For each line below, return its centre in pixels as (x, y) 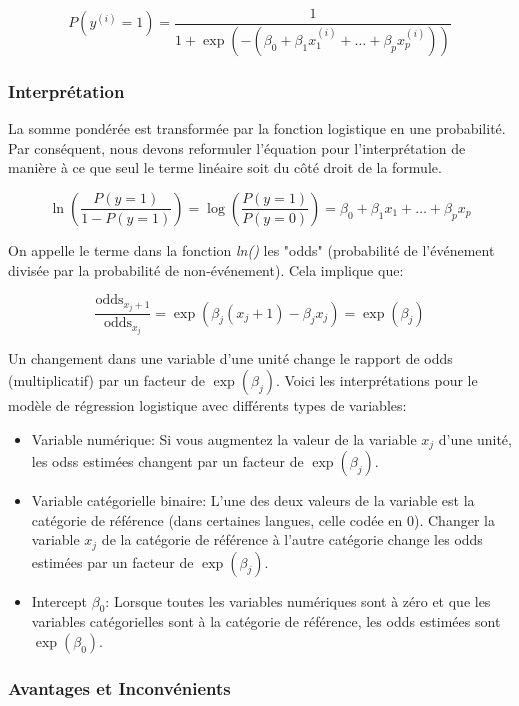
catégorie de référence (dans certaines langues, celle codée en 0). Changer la (263, 519)
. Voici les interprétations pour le (376, 379)
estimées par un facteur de (112, 561)
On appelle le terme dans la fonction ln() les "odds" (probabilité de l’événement (251, 249)
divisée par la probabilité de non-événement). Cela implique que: (206, 269)
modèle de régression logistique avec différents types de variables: (207, 404)
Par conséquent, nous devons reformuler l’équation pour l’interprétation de (237, 147)
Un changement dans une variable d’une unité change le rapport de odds (230, 358)
